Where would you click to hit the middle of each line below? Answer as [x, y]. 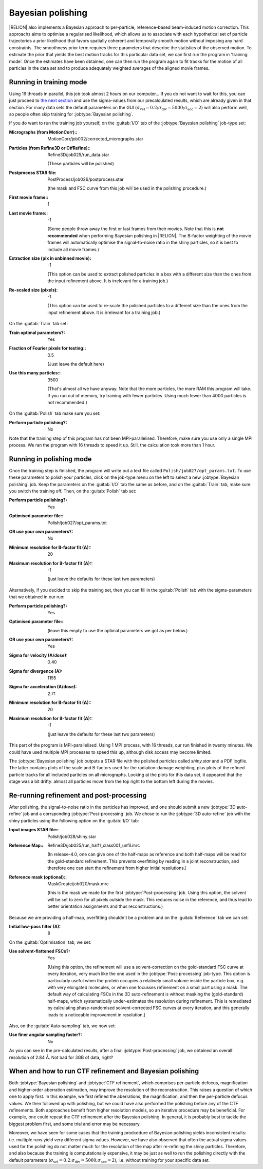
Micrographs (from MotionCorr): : [43, 132]
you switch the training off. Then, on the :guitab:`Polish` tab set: [73, 491]
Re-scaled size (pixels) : [33, 290]
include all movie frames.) [73, 249]
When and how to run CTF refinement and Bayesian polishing [104, 1071]
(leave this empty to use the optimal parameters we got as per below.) [118, 630]
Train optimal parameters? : [37, 332]
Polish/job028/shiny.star [72, 837]
